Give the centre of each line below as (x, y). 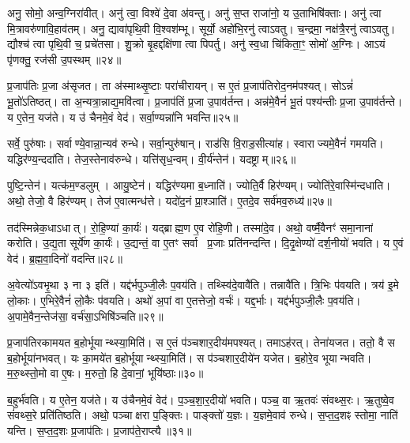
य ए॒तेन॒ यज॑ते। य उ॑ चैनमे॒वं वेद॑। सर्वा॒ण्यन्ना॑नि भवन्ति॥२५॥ (123, 116)
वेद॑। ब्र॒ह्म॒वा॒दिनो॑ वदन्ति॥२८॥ (65, 258)
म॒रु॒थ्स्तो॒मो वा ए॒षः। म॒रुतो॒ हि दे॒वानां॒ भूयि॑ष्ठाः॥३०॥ (105, 373)
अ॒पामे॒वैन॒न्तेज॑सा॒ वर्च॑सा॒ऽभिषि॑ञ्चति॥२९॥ (85, 315)
